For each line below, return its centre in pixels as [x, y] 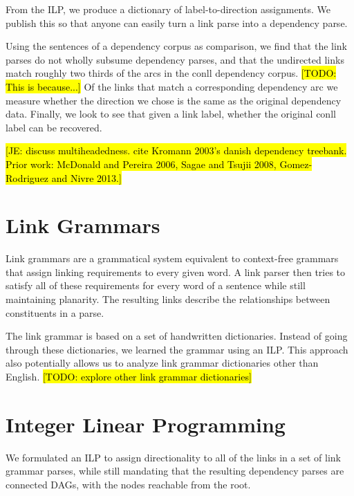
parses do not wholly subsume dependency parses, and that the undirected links [175, 59]
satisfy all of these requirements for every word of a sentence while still [156, 285]
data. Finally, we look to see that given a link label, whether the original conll [171, 114]
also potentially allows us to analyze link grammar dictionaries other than [162, 363]
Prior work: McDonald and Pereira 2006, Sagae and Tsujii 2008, [141, 164]
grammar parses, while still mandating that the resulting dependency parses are [175, 471]
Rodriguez [27, 177]
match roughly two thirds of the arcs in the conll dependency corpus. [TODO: [171, 73]
